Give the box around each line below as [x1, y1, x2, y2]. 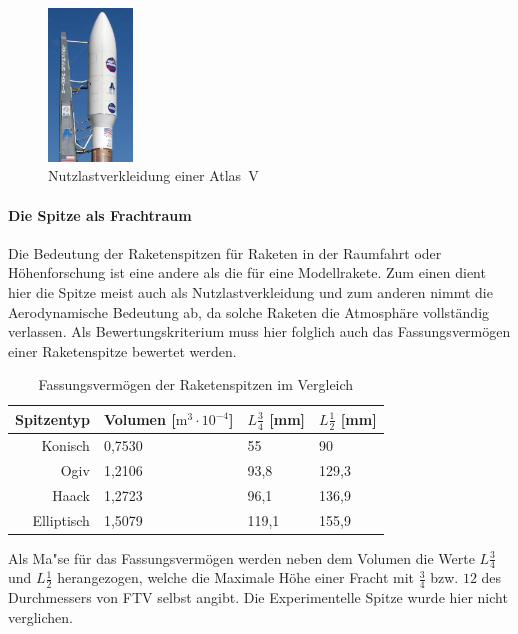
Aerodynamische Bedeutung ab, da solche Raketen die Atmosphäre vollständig [8, 301, 490, 322]
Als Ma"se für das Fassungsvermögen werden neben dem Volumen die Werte [8, 547, 475, 568]
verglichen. [8, 606, 73, 627]
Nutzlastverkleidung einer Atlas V [48, 165, 259, 186]
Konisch [41, 434, 90, 455]
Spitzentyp [15, 409, 90, 430]
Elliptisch [32, 509, 90, 530]
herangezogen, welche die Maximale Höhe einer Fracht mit [57, 567, 415, 588]
